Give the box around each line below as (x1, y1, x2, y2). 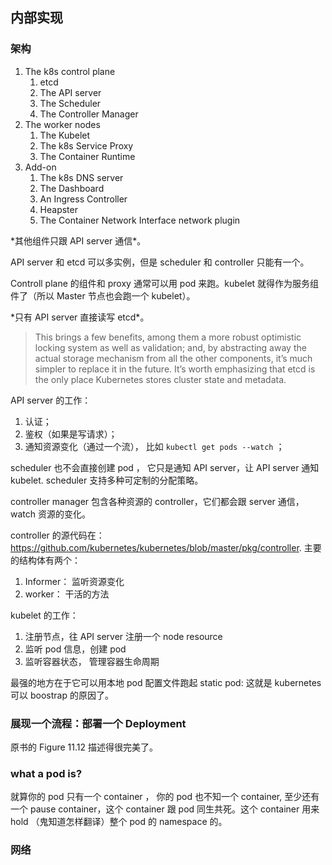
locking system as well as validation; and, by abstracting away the (34, 341, 307, 353)
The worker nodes (24, 118, 101, 130)
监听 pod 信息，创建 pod (24, 643, 127, 655)
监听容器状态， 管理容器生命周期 (24, 655, 160, 667)
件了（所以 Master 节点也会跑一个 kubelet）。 (10, 289, 196, 302)
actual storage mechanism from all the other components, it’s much (34, 352, 313, 364)
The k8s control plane (24, 65, 116, 77)
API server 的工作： (10, 394, 92, 406)
